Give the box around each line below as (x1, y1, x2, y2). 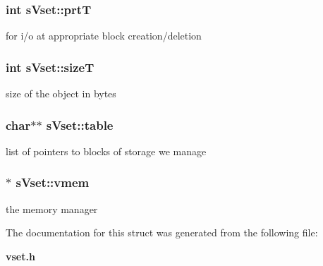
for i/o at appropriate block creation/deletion (6, 28, 202, 43)
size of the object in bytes (6, 86, 116, 101)
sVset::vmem (16, 174, 90, 191)
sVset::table (46, 116, 114, 133)
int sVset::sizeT (6, 58, 95, 75)
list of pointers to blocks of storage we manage (6, 143, 207, 158)
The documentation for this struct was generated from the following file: (6, 225, 318, 240)
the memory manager (6, 201, 98, 216)
